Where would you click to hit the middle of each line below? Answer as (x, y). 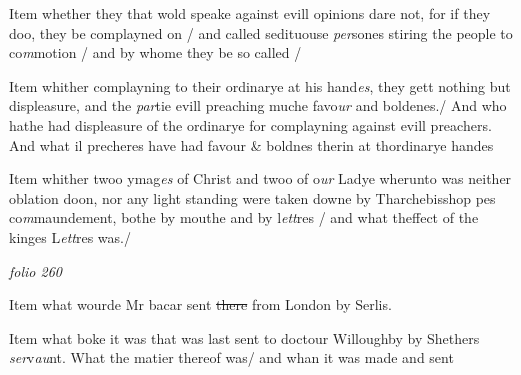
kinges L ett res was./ (70, 236)
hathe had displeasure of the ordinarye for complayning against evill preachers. (250, 124)
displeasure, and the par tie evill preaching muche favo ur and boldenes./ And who (258, 105)
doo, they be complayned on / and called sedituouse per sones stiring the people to (261, 32)
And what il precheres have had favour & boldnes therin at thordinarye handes (251, 144)
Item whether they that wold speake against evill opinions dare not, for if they (250, 13)
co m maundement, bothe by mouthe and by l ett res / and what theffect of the (244, 217)
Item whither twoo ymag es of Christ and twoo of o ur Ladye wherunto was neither (260, 178)
